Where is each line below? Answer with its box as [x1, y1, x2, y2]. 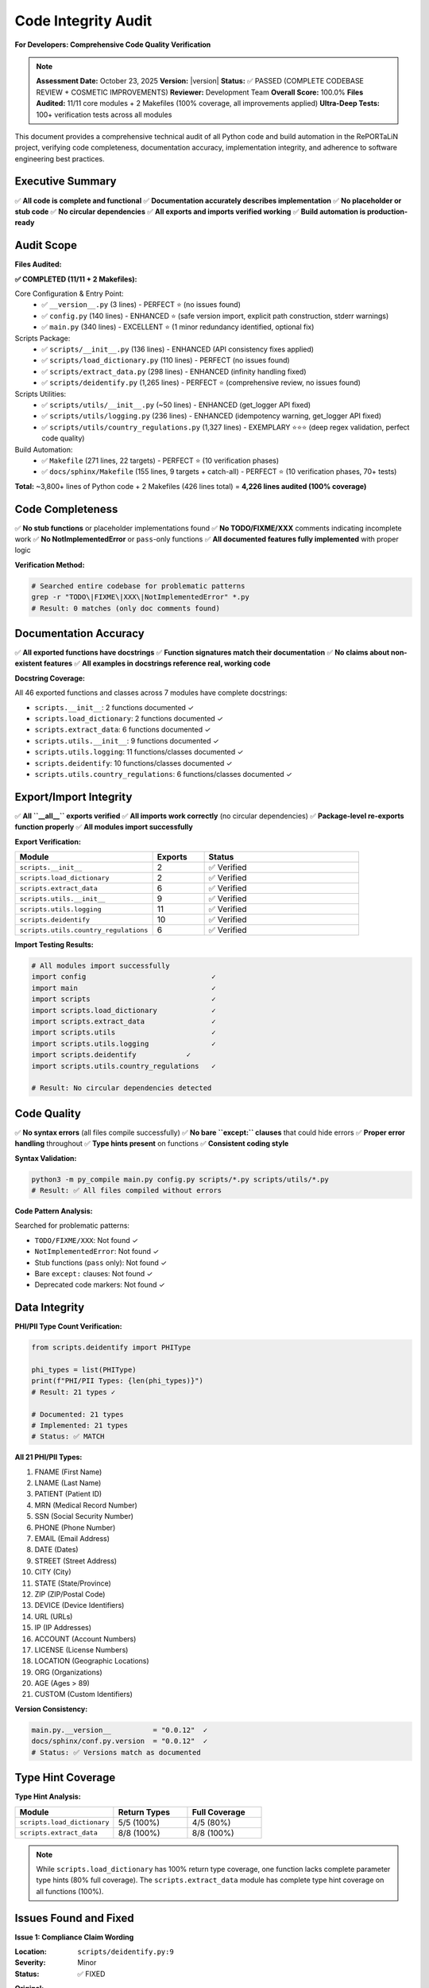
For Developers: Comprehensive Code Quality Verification [14, 40, 211, 49]
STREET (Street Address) [34, 1555, 118, 1566]
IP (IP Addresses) [34, 1623, 91, 1633]
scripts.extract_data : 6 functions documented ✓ [34, 724, 211, 735]
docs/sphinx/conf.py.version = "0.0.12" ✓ [31, 1737, 208, 1745]
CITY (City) [34, 1567, 71, 1577]
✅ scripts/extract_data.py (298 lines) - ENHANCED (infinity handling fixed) [41, 367, 307, 376]
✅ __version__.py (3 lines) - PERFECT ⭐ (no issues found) [41, 300, 242, 309]
